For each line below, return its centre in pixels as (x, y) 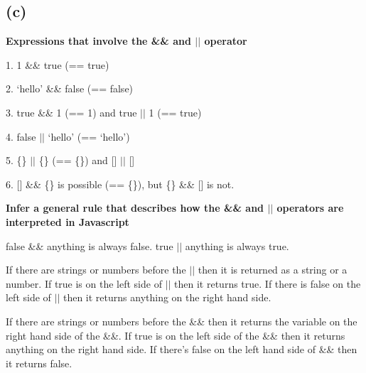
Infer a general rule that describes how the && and (135, 208)
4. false (21, 136)
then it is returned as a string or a (273, 270)
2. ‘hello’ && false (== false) (70, 88)
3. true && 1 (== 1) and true (71, 112)
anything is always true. (237, 245)
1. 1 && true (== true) (58, 64)
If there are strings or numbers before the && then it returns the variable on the (182, 321)
